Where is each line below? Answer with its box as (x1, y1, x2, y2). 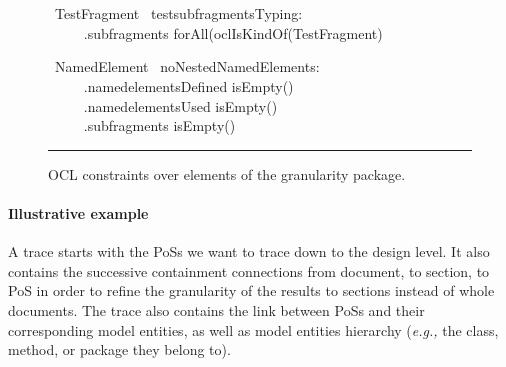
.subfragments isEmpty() (83, 115, 236, 136)
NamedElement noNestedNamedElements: (54, 56, 320, 77)
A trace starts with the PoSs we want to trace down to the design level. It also (8, 241, 490, 262)
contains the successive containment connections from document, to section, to (8, 260, 490, 281)
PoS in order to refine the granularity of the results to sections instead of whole (8, 280, 495, 301)
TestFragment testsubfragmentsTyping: (54, 3, 303, 23)
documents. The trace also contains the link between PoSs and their (8, 299, 425, 320)
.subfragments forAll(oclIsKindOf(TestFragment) (83, 22, 383, 43)
